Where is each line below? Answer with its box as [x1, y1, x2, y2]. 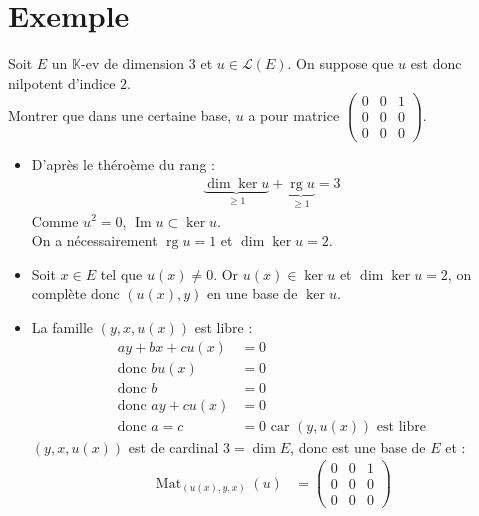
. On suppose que [287, 53, 394, 74]
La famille [31, 316, 94, 337]
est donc [410, 53, 462, 74]
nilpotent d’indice [8, 72, 116, 93]
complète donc [31, 283, 120, 304]
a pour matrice [248, 104, 340, 125]
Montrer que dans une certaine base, [8, 104, 232, 125]
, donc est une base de [290, 436, 426, 457]
